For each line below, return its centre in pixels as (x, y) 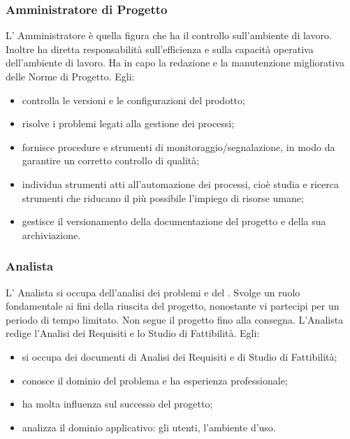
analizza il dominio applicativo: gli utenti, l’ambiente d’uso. (149, 427)
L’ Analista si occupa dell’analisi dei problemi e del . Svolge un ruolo (153, 292)
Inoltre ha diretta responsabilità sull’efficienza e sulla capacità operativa (160, 49)
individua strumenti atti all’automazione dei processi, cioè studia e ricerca (180, 183)
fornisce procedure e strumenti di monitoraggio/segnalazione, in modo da (178, 146)
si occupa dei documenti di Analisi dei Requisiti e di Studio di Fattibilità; (180, 356)
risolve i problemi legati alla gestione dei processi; (128, 123)
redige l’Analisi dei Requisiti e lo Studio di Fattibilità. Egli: (133, 333)
